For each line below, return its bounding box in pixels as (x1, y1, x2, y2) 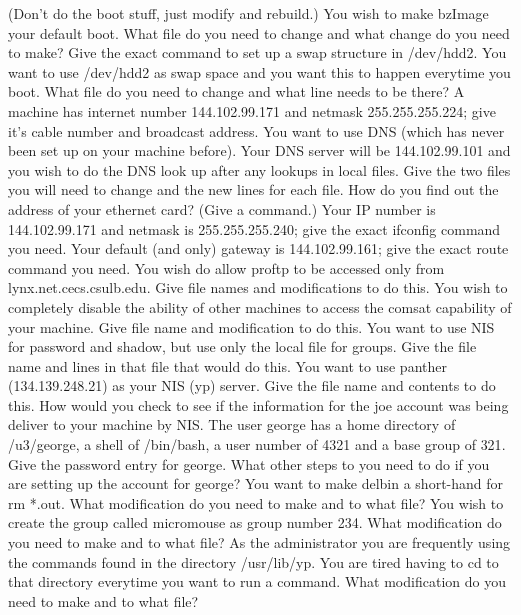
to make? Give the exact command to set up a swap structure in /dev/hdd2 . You (8, 42, 507, 63)
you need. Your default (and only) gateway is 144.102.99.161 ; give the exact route (8, 238, 509, 259)
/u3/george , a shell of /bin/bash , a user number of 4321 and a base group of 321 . (8, 434, 506, 455)
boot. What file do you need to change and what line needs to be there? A (8, 81, 465, 102)
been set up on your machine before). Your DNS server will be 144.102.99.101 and (8, 140, 511, 161)
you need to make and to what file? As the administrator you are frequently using (8, 532, 511, 553)
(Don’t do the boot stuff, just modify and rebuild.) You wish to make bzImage (8, 3, 489, 23)
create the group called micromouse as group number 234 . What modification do (8, 512, 502, 533)
